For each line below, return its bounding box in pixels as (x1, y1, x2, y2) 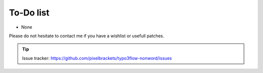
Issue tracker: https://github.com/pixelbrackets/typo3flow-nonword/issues (22, 55, 172, 61)
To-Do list (9, 7, 50, 18)
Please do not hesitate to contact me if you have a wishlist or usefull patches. (9, 33, 165, 39)
